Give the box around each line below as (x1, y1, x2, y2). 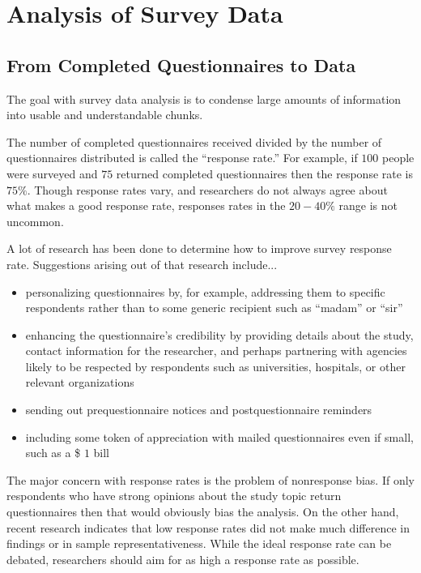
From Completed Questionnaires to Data (6, 52, 356, 77)
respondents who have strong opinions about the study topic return (6, 487, 342, 504)
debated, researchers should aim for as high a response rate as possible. (6, 550, 359, 567)
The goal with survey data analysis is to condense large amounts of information (6, 90, 402, 107)
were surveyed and (6, 165, 98, 182)
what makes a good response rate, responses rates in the (6, 197, 286, 214)
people (382, 149, 415, 166)
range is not (338, 197, 398, 214)
